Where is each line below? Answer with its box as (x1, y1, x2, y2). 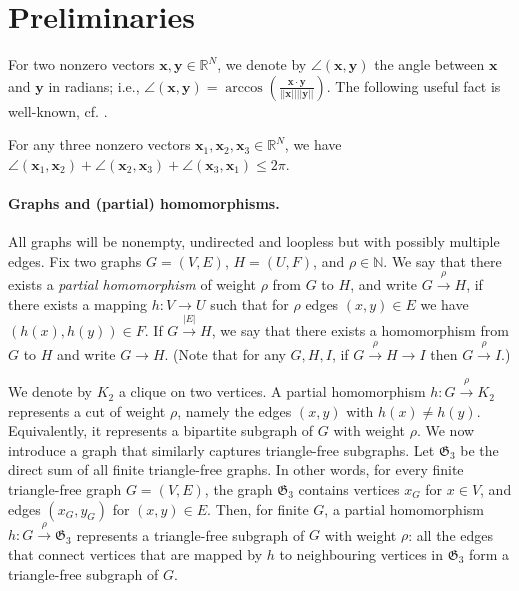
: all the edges (408, 524, 494, 545)
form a (469, 544, 510, 564)
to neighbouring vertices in (279, 544, 443, 564)
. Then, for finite (207, 498, 309, 519)
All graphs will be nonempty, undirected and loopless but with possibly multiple (8, 231, 500, 252)
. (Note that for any (164, 343, 286, 364)
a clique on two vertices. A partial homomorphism (118, 381, 426, 402)
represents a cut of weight (8, 400, 166, 421)
